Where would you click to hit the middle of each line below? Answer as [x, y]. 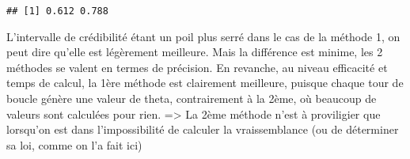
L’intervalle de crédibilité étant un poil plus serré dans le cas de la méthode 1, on [203, 36]
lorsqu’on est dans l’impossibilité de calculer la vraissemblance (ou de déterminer [203, 129]
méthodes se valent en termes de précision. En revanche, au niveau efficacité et [197, 67]
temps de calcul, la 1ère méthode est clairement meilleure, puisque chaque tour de [205, 83]
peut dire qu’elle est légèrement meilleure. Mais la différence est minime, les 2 [195, 52]
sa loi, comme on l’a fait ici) [74, 144]
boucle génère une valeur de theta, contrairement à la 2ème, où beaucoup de [192, 98]
